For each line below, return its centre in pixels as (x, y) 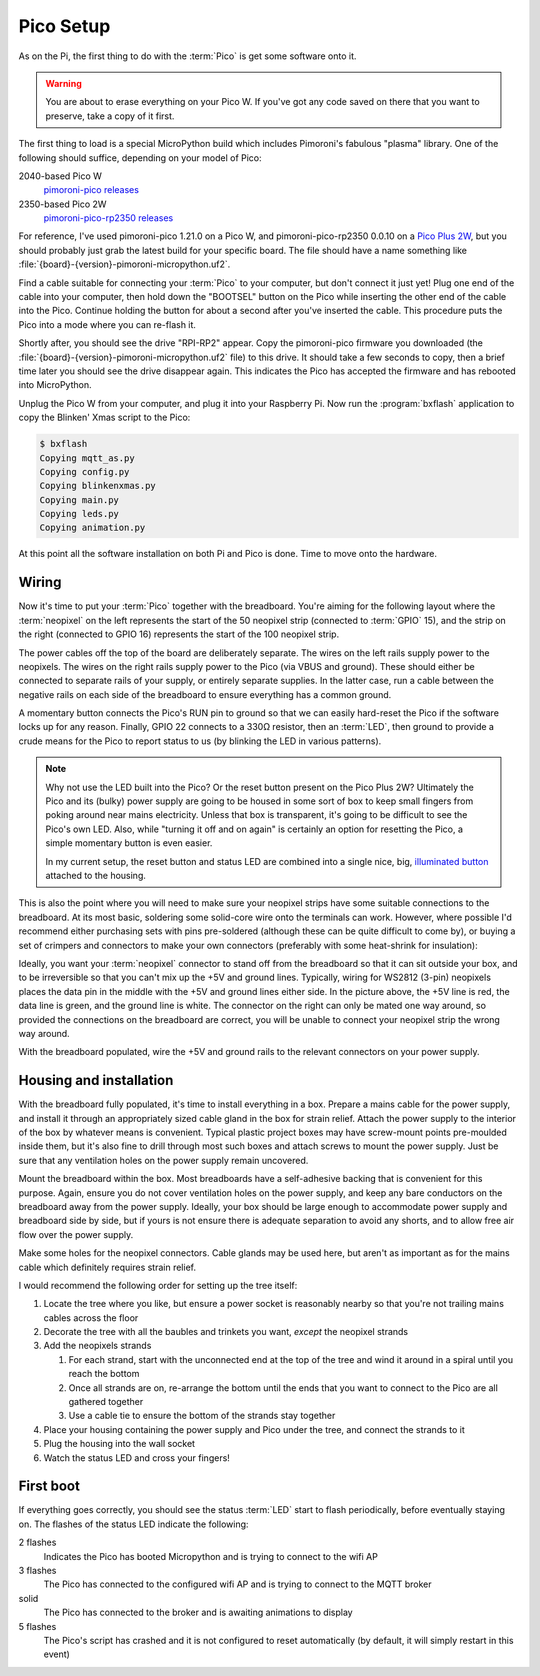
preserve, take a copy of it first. (110, 116)
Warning (63, 83)
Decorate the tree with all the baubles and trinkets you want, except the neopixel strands (226, 1332)
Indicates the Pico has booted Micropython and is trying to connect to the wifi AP (211, 1556)
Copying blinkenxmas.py (98, 486)
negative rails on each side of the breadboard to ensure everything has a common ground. (205, 694)
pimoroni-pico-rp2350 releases (108, 218)
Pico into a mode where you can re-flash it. (107, 324)
